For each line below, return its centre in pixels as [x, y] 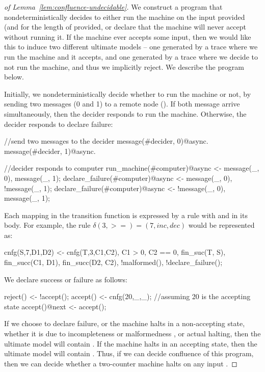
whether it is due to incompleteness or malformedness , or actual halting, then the [132, 334]
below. [14, 77]
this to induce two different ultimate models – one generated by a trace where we [131, 47]
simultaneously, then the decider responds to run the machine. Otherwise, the [125, 113]
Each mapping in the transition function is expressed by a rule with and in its [126, 215]
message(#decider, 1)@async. [50, 151]
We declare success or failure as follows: [66, 279]
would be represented [221, 225]
